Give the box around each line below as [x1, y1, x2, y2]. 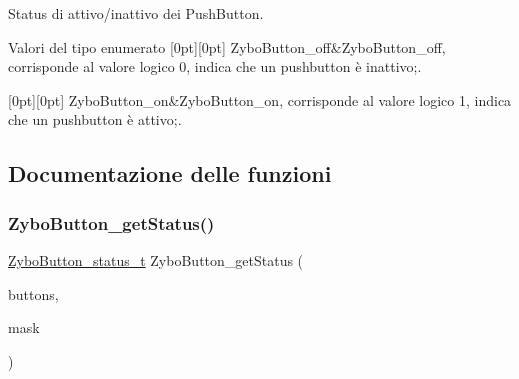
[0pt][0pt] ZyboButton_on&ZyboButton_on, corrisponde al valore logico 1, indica [8, 89, 512, 110]
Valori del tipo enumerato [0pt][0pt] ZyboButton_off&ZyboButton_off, [8, 36, 446, 57]
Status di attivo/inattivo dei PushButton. [8, 3, 264, 23]
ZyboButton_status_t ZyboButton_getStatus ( [8, 249, 304, 270]
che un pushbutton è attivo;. [8, 109, 182, 130]
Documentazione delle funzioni [8, 158, 332, 189]
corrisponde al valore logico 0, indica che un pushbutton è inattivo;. [8, 56, 422, 77]
